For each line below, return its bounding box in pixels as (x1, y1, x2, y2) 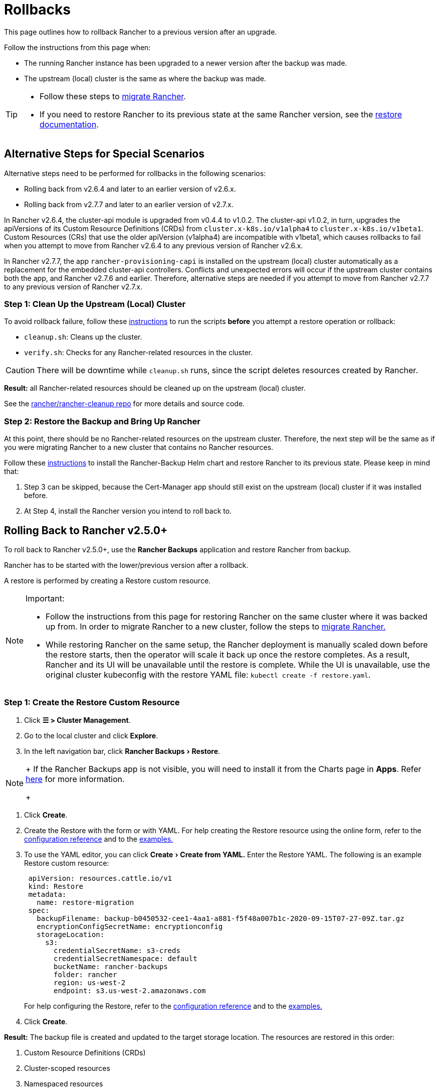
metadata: (28, 890, 67, 898)
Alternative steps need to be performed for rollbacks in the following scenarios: (4, 169, 266, 178)
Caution (6, 365, 35, 376)
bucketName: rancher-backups (54, 962, 168, 971)
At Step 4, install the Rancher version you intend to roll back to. (24, 507, 232, 516)
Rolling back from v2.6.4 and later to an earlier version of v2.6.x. (24, 184, 236, 193)
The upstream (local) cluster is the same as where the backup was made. (24, 74, 266, 83)
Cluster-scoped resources (24, 1063, 110, 1072)
